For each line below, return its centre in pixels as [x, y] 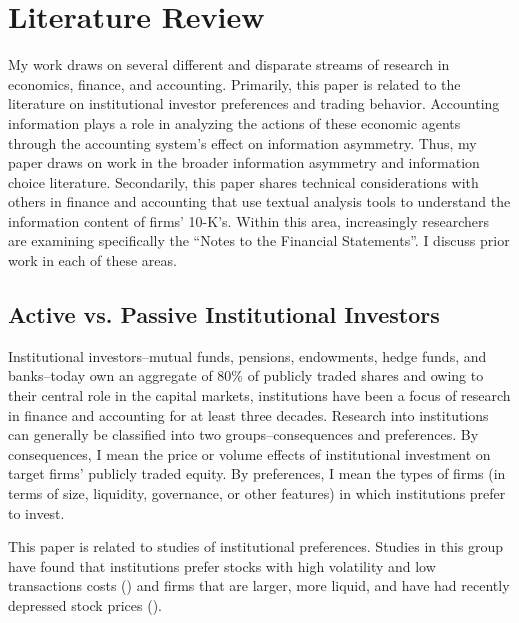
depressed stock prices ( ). [85, 604]
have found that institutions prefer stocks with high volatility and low [222, 565]
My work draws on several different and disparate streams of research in [229, 64]
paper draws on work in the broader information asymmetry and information [244, 162]
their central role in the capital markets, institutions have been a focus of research [259, 395]
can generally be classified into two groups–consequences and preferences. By [243, 434]
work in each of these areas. [92, 260]
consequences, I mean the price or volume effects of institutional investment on [249, 453]
